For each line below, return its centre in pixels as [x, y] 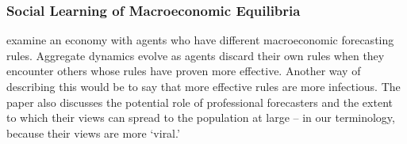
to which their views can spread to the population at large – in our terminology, [201, 117]
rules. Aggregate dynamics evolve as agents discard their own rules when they [196, 55]
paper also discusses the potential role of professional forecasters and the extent [200, 102]
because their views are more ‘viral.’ [93, 133]
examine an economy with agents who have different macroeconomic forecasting [200, 40]
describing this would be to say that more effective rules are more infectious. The [203, 86]
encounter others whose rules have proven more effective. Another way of [184, 71]
